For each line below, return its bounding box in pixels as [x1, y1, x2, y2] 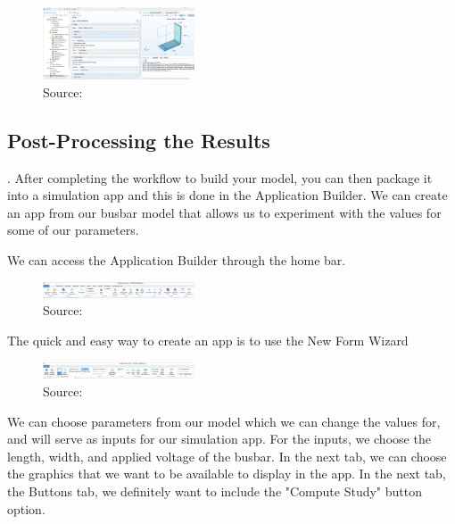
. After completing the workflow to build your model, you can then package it [7, 168, 433, 187]
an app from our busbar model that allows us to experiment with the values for [7, 203, 442, 221]
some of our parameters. [7, 220, 139, 239]
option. [7, 499, 45, 518]
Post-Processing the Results [7, 126, 270, 154]
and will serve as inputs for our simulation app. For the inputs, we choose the [7, 429, 431, 448]
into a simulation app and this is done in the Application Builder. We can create [7, 186, 448, 204]
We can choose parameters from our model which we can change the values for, [7, 412, 441, 430]
